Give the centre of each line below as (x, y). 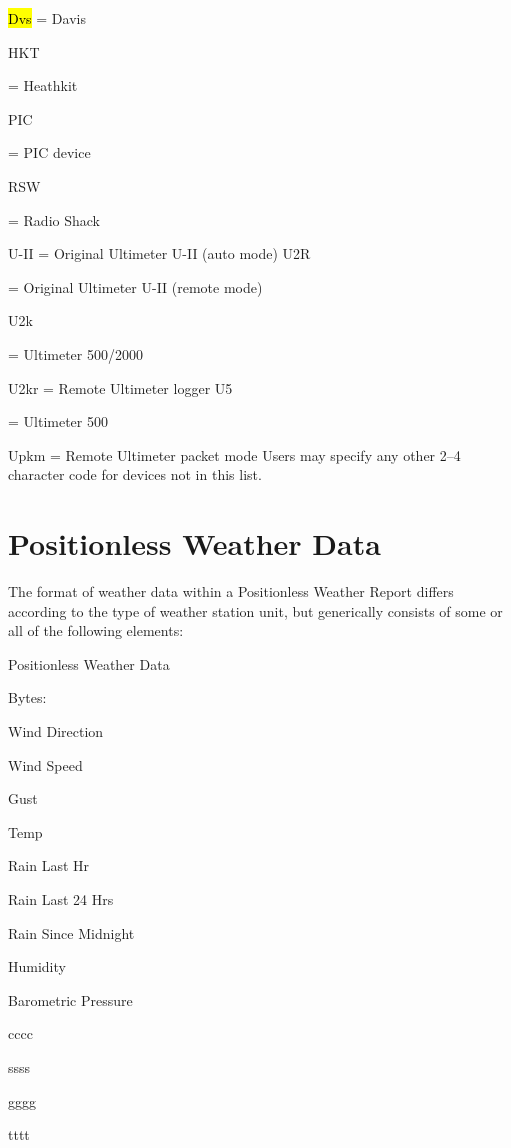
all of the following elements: (96, 630)
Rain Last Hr (49, 865)
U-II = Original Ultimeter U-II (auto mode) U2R (159, 253)
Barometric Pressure (70, 999)
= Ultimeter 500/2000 (75, 353)
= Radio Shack (54, 219)
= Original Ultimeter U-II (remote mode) (135, 286)
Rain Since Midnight (71, 932)
